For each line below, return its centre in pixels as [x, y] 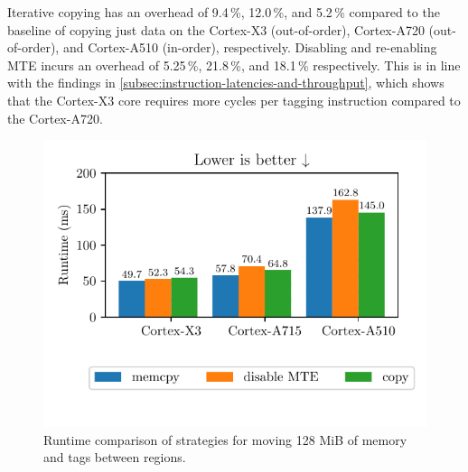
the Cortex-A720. [55, 118]
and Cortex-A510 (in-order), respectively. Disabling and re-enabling [250, 47]
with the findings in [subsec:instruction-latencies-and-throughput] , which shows [226, 83]
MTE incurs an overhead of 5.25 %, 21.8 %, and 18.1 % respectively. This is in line [234, 65]
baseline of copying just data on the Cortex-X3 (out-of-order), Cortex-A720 [216, 29]
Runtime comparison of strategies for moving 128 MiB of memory [225, 439]
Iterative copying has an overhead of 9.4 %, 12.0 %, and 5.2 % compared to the [224, 12]
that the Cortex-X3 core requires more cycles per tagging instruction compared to [234, 100]
